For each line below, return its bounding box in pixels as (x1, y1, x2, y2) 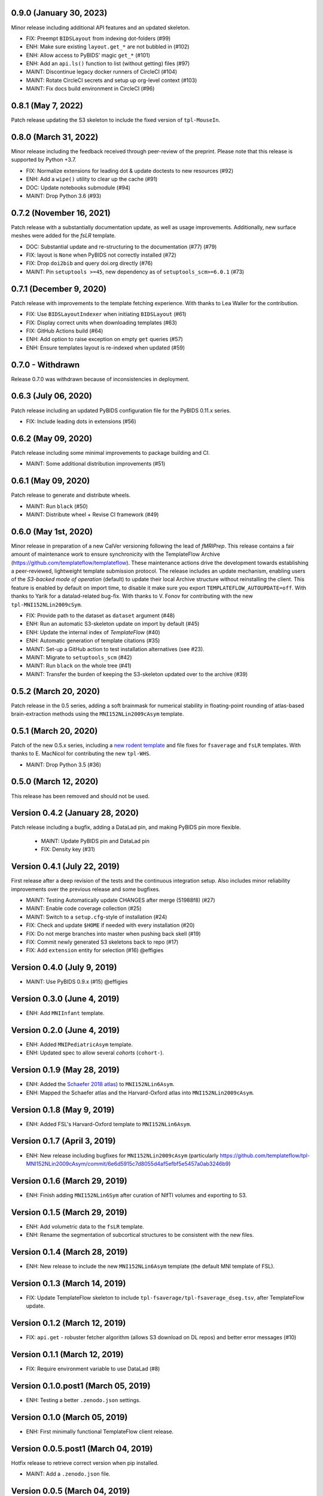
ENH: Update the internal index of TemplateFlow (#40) (26, 628, 161, 636)
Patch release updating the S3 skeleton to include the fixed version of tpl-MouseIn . (11, 117, 221, 124)
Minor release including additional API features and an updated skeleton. (11, 24, 190, 31)
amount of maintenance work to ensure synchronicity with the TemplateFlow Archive (11, 551, 221, 558)
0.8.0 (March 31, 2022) (11, 132, 99, 142)
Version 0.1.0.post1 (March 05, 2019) (11, 1381, 151, 1391)
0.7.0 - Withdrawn (11, 360, 80, 370)
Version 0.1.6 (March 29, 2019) (11, 1176, 128, 1186)
